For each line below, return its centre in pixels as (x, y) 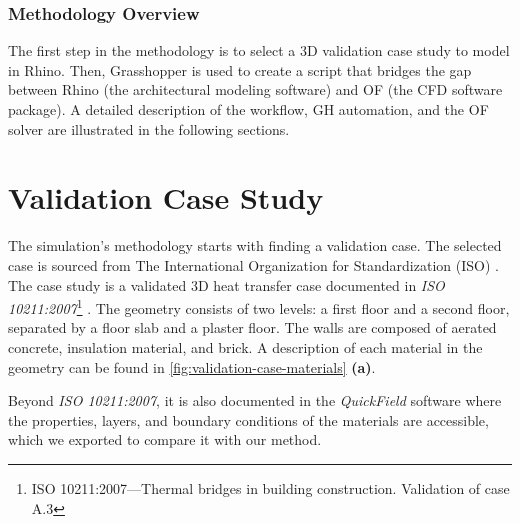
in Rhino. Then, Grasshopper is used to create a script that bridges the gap (240, 69)
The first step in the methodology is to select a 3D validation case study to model (259, 50)
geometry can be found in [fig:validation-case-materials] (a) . (192, 366)
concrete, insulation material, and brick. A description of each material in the (245, 346)
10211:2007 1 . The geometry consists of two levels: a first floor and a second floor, (259, 306)
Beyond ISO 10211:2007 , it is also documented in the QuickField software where (255, 400)
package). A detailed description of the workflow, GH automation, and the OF (248, 109)
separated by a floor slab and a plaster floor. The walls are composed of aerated (252, 327)
